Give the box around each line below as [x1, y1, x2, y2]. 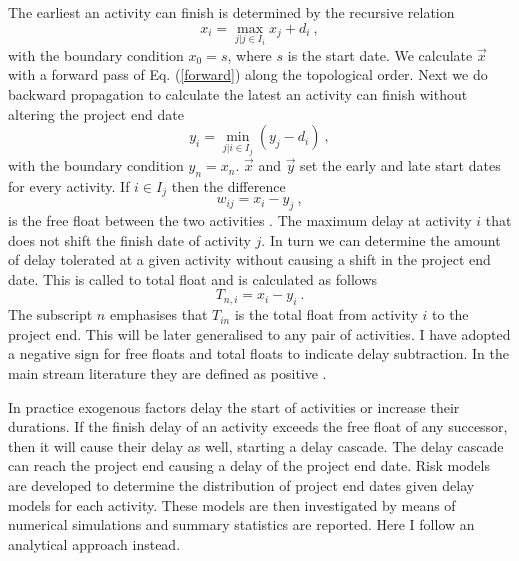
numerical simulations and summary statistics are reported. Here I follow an [8, 514, 475, 535]
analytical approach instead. [8, 533, 181, 554]
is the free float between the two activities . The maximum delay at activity [8, 210, 472, 231]
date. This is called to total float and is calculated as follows [8, 268, 378, 289]
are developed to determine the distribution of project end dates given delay [8, 475, 475, 496]
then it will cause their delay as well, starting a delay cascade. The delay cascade [8, 435, 504, 456]
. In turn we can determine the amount [261, 229, 501, 250]
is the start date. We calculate [287, 44, 473, 65]
